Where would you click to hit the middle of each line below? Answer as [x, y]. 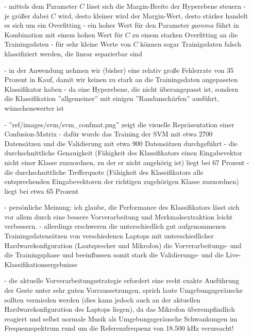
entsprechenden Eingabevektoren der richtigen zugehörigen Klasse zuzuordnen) [122, 181]
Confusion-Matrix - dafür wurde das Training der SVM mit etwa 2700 [109, 134]
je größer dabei [27, 15]
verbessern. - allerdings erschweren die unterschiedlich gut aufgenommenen [115, 226]
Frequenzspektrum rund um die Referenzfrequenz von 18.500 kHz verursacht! [119, 328]
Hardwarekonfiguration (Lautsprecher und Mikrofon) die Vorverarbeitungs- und [123, 245]
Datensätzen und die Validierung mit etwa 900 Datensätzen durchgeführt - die [121, 143]
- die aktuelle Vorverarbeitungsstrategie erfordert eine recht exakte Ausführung [122, 280]
